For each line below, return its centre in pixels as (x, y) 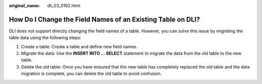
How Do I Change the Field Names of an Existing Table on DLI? (105, 19)
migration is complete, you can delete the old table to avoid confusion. (91, 74)
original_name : (25, 6)
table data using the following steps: (45, 38)
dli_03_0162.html (64, 6)
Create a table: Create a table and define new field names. (79, 46)
